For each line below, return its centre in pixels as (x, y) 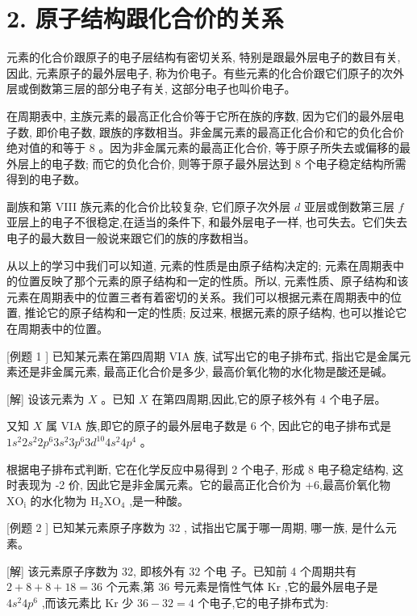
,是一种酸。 (159, 500)
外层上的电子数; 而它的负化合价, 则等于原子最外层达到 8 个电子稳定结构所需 (206, 163)
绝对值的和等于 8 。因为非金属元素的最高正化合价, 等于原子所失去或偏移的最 (208, 148)
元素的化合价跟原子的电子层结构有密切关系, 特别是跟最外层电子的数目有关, (204, 57)
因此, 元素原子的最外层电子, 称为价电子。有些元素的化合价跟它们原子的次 (200, 72)
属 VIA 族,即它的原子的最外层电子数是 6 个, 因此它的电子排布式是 (219, 426)
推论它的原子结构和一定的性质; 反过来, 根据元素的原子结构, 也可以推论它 (216, 312)
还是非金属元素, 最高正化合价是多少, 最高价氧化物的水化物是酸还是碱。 (205, 371)
